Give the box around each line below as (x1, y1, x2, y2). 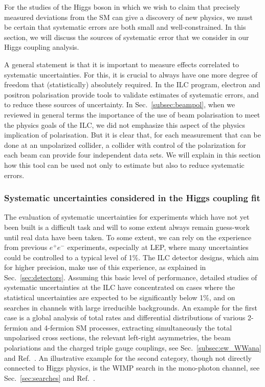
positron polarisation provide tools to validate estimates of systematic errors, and (4, 89, 259, 100)
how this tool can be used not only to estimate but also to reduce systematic (4, 159, 245, 170)
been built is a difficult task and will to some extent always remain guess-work (4, 221, 250, 232)
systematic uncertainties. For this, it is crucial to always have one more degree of (4, 69, 258, 80)
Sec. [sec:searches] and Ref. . (4, 372, 95, 383)
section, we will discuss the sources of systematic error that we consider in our (4, 31, 249, 42)
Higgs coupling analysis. (4, 42, 79, 52)
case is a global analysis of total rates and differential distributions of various (4, 312, 246, 323)
